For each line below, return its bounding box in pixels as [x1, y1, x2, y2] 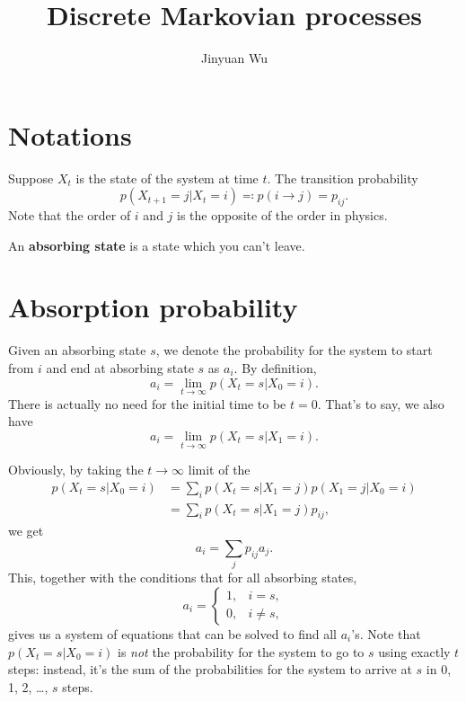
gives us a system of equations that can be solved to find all [8, 624, 337, 643]
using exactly [378, 642, 451, 661]
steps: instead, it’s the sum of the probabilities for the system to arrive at [8, 660, 412, 679]
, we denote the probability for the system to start [155, 341, 433, 360]
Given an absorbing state [8, 341, 146, 360]
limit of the [188, 460, 251, 479]
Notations [8, 116, 132, 153]
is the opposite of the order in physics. [177, 206, 388, 225]
